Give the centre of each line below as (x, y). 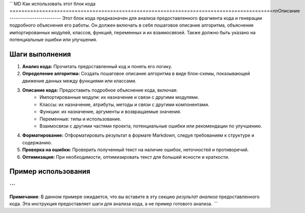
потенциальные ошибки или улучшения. (53, 39)
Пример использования (50, 172)
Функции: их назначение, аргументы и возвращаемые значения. (110, 112)
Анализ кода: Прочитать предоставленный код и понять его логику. (97, 66)
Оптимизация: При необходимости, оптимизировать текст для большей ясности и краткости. (126, 157)
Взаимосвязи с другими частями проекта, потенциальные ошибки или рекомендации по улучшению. (151, 126)
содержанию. (37, 142)
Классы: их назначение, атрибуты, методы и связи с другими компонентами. (124, 104)
